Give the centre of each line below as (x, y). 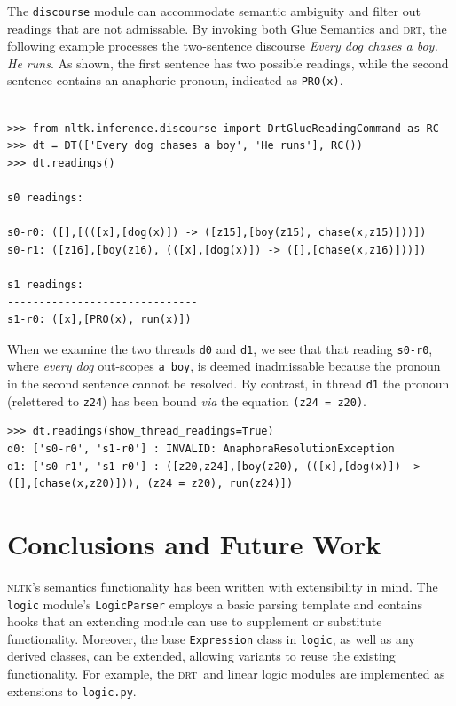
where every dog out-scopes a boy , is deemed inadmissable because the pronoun (224, 366)
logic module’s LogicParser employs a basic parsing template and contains (215, 604)
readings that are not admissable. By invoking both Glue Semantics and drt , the (227, 28)
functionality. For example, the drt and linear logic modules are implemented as (226, 674)
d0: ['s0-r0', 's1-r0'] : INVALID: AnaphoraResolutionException (201, 449)
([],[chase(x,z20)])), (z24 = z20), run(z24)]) (150, 484)
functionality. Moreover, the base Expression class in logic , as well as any (211, 638)
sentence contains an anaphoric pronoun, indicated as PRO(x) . (175, 80)
